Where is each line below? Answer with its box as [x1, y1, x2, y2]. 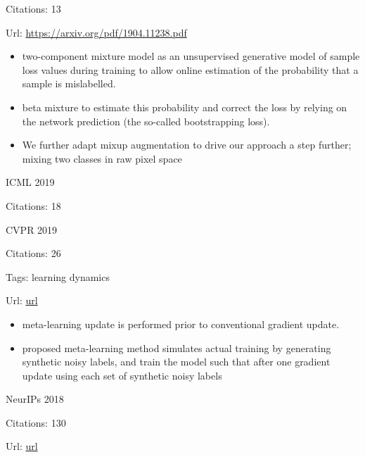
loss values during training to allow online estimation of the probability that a [22, 62, 359, 77]
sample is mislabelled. [22, 76, 116, 91]
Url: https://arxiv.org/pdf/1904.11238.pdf [6, 25, 187, 39]
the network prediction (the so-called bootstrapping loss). [22, 113, 270, 128]
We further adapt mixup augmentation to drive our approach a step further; [22, 137, 352, 152]
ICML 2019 [6, 175, 55, 189]
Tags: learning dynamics [6, 269, 110, 284]
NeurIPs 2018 [6, 392, 64, 406]
